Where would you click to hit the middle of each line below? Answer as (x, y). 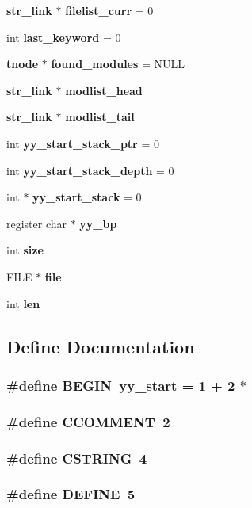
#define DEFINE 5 (71, 494)
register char (37, 223)
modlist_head (104, 90)
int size (25, 250)
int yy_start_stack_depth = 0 (90, 170)
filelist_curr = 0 (109, 10)
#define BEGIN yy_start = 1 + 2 (121, 385)
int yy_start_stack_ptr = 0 (83, 143)
